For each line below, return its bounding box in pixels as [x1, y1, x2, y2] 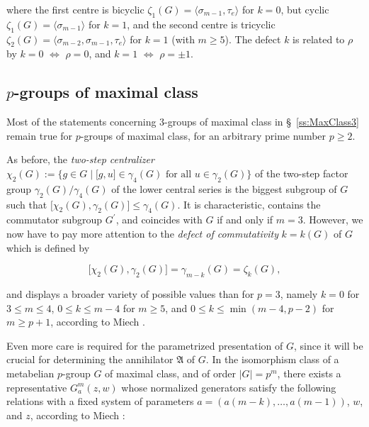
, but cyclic [280, 2, 329, 16]
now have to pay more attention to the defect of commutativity [6, 226, 278, 240]
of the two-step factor [254, 165, 348, 180]
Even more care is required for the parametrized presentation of [6, 338, 283, 353]
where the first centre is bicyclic [6, 2, 144, 16]
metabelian [6, 365, 55, 380]
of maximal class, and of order [105, 365, 237, 380]
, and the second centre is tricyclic [127, 16, 276, 31]
